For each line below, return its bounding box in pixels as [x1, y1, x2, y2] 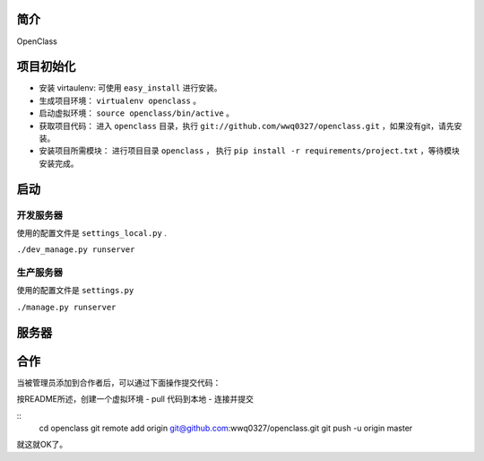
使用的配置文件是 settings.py [16, 285, 134, 296]
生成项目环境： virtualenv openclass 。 [39, 95, 202, 106]
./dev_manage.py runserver [16, 245, 135, 255]
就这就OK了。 [16, 439, 68, 450]
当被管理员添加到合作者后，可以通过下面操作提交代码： [16, 377, 221, 387]
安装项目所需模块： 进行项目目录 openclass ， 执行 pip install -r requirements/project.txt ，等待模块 [39, 145, 461, 156]
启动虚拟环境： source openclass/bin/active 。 [39, 108, 235, 118]
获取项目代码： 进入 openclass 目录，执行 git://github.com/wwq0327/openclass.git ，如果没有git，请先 [39, 120, 454, 131]
